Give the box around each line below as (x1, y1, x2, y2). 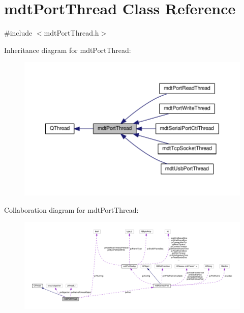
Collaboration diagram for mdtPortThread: (4, 204, 139, 215)
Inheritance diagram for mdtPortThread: (4, 44, 131, 55)
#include (4, 27, 33, 38)
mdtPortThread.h (44, 27, 99, 38)
